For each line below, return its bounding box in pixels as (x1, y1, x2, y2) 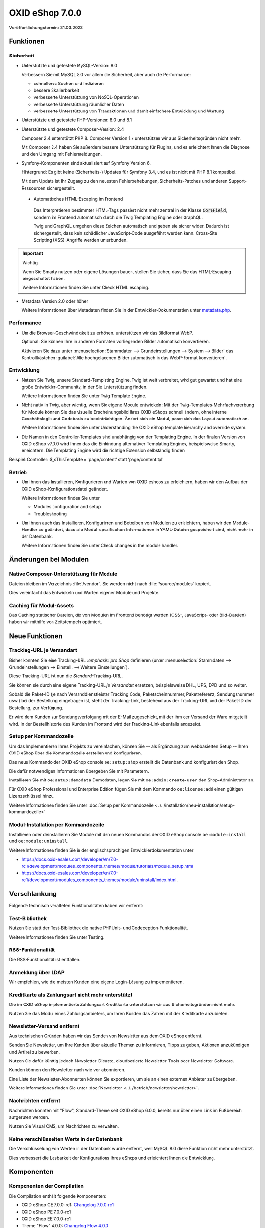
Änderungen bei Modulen (9, 556, 89, 564)
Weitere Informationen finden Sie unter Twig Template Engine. (21, 393, 147, 399)
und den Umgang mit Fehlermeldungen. (21, 151, 102, 157)
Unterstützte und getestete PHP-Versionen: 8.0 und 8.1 (21, 117, 132, 123)
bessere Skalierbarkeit (33, 87, 79, 93)
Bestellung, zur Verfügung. (9, 705, 64, 711)
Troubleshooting (33, 511, 67, 517)
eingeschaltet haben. (22, 276, 65, 281)
